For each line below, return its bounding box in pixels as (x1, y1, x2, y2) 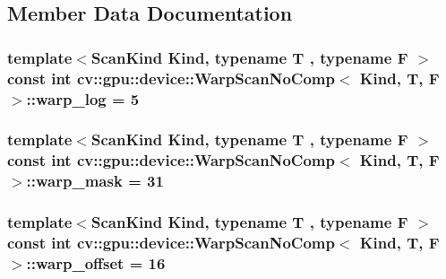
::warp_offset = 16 (26, 251, 166, 274)
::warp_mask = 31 (26, 170, 164, 192)
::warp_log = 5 (26, 87, 140, 109)
